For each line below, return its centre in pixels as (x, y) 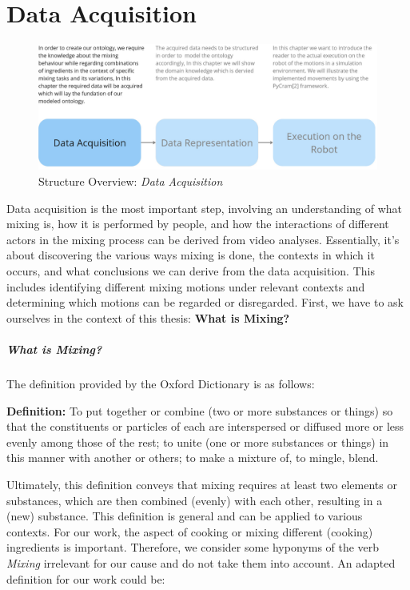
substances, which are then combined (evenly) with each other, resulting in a (195, 500)
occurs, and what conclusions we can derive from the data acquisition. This (191, 271)
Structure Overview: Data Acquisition (131, 181)
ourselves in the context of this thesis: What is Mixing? (148, 317)
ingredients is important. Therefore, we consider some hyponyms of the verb (193, 547)
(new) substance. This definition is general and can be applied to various (185, 516)
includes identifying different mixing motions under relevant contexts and (186, 286)
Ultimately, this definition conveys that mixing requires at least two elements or (202, 484)
